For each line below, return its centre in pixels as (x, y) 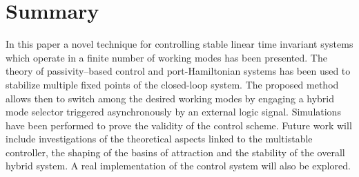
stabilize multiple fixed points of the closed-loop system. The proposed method (172, 84)
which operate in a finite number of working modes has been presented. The (166, 57)
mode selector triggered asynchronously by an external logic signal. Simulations (173, 112)
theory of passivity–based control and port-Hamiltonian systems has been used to (178, 71)
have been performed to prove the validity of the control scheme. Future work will (179, 125)
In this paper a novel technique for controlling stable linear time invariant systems (179, 44)
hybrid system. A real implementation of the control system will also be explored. (178, 166)
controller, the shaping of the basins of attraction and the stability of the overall (175, 152)
